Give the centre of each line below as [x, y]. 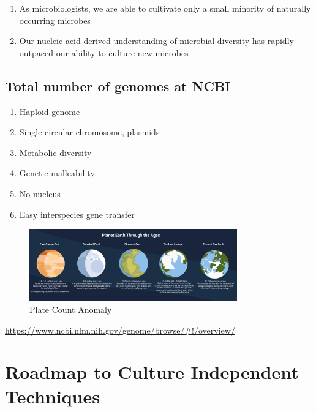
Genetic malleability [57, 173]
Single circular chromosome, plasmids [89, 132]
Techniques [52, 396]
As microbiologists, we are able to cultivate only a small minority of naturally [165, 8]
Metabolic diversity [55, 152]
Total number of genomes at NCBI [118, 85]
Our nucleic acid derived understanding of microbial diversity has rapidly [156, 41]
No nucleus [40, 193]
